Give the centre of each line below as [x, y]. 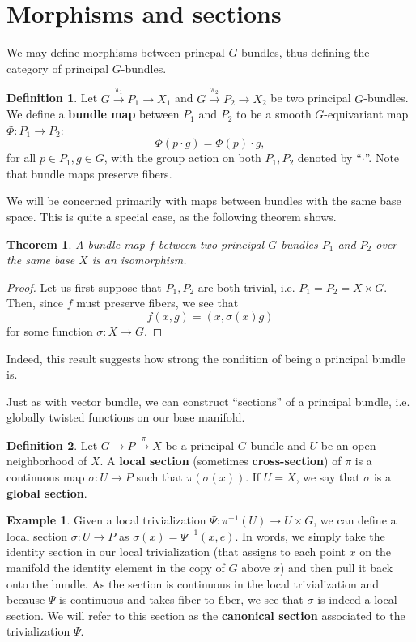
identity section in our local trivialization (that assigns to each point [176, 552]
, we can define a [355, 520]
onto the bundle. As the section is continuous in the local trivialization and [193, 583]
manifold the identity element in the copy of [116, 567]
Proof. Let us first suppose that [84, 287]
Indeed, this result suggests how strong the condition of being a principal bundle [206, 358]
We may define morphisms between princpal [116, 52]
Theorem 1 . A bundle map [76, 244]
